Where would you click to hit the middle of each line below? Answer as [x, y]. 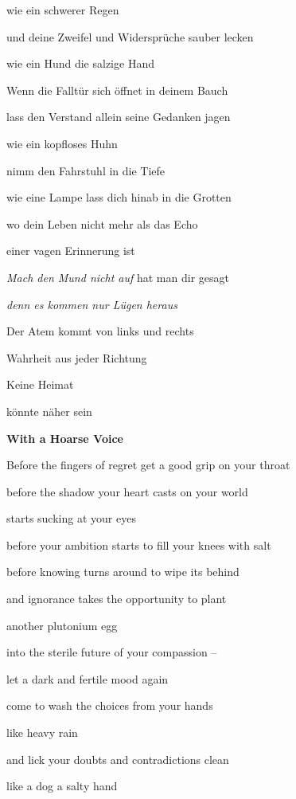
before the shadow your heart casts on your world [127, 491]
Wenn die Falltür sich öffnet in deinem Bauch [117, 90]
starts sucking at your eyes [71, 518]
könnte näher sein [49, 411]
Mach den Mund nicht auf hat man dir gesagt [118, 277]
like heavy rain [42, 732]
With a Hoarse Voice [65, 438]
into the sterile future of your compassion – [112, 652]
